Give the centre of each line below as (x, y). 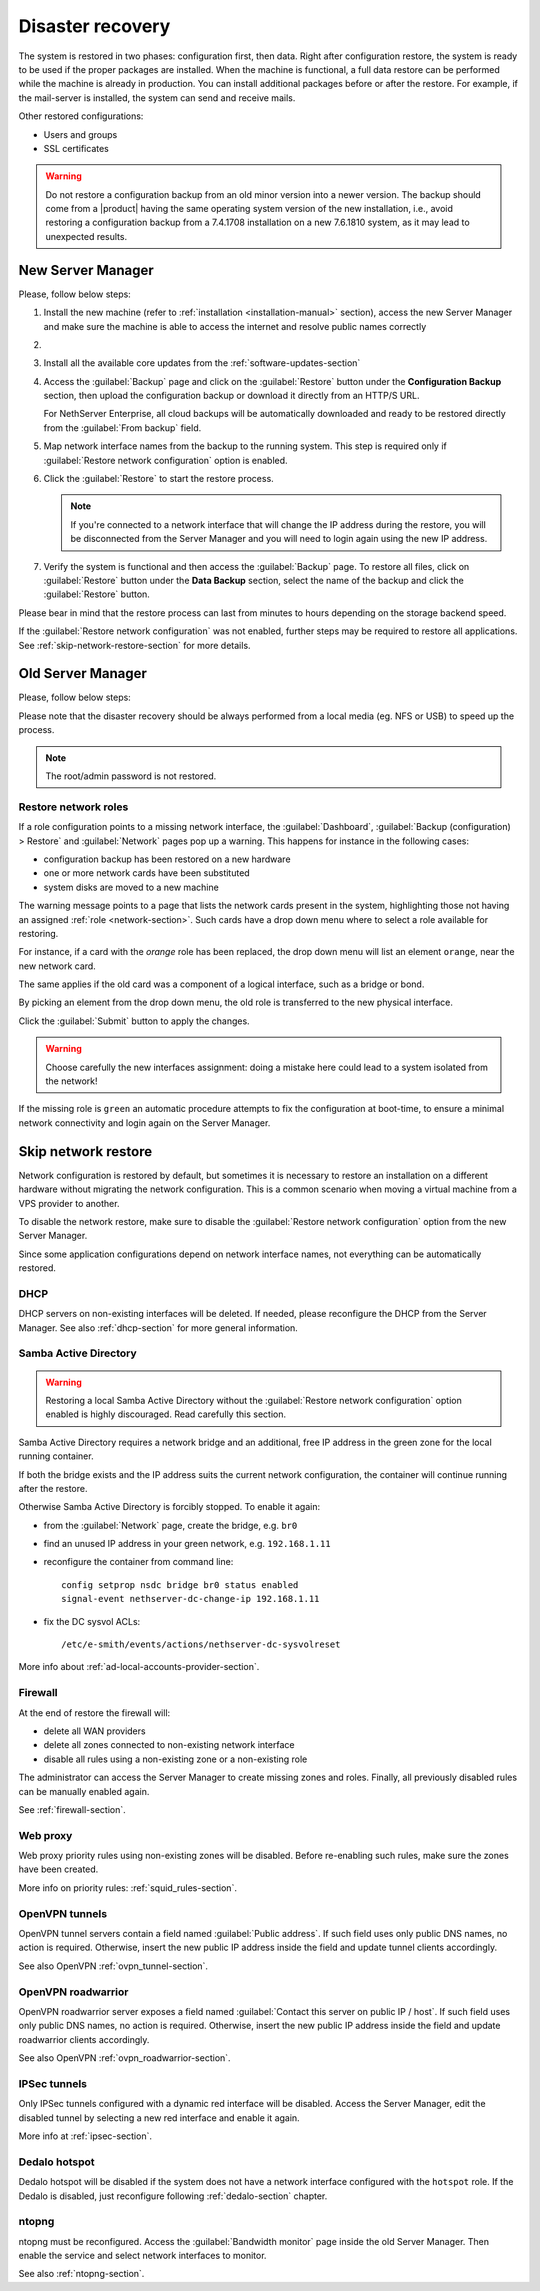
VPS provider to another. (69, 1203)
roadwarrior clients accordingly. (84, 2039)
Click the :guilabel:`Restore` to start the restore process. (158, 479)
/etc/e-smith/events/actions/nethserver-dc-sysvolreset (201, 1644)
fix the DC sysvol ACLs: (92, 1621)
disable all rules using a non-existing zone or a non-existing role (175, 1759)
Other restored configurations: (81, 116)
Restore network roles (73, 807)
